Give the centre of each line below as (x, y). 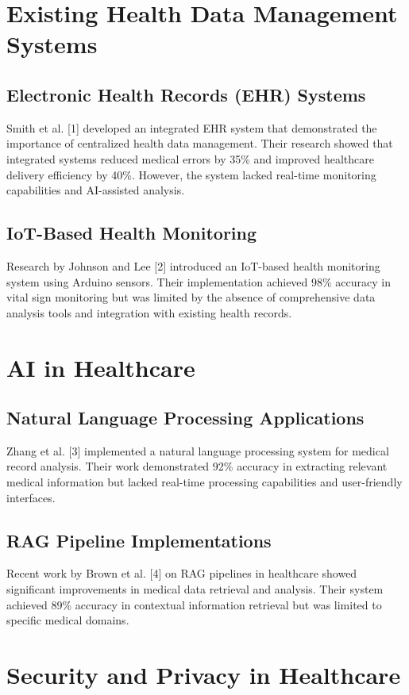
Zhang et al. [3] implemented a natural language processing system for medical (198, 450)
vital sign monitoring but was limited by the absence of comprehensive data (191, 297)
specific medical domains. (68, 620)
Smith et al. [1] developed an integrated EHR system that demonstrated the (192, 127)
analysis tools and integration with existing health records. (149, 312)
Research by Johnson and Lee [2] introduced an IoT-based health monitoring (193, 265)
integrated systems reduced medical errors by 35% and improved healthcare (190, 158)
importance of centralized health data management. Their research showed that (200, 143)
